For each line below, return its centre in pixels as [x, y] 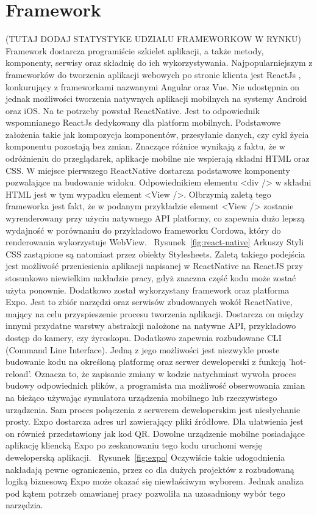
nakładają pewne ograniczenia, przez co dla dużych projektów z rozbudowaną [150, 469]
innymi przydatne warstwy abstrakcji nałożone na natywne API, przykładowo [151, 326]
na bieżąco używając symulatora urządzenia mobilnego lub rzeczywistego [141, 397]
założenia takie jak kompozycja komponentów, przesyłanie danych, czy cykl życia [157, 134]
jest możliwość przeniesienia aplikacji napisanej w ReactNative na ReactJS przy [155, 266]
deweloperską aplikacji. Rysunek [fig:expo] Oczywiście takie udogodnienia [145, 457]
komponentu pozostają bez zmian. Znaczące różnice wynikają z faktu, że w [145, 146]
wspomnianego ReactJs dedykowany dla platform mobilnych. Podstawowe [143, 122]
